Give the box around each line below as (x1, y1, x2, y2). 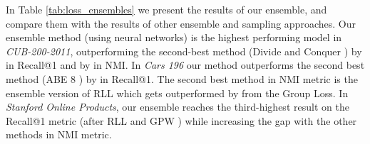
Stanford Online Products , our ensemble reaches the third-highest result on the (6, 99, 349, 114)
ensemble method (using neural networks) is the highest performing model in (6, 30, 342, 45)
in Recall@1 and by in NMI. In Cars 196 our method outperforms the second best (6, 57, 365, 72)
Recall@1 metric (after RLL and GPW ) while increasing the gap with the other (6, 113, 357, 128)
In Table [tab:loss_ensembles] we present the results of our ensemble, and (6, 2, 327, 16)
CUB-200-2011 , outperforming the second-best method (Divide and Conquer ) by (6, 43, 362, 58)
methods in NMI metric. (6, 127, 112, 142)
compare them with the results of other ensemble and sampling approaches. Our (6, 16, 356, 31)
